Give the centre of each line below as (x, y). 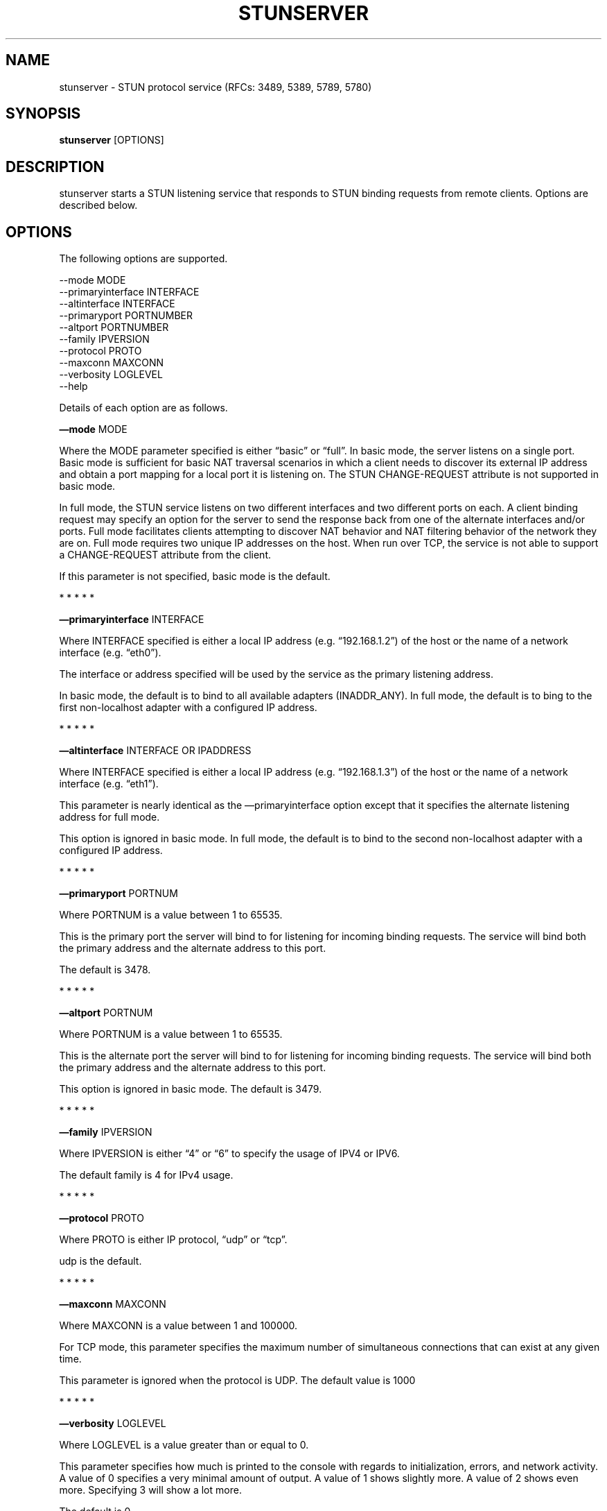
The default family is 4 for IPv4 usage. (146, 1175)
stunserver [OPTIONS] (112, 140)
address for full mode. (109, 817)
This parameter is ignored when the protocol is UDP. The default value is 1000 (237, 1381)
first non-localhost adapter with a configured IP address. (188, 708)
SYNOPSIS (43, 114)
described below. (98, 205)
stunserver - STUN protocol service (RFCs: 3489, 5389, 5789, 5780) (215, 87)
